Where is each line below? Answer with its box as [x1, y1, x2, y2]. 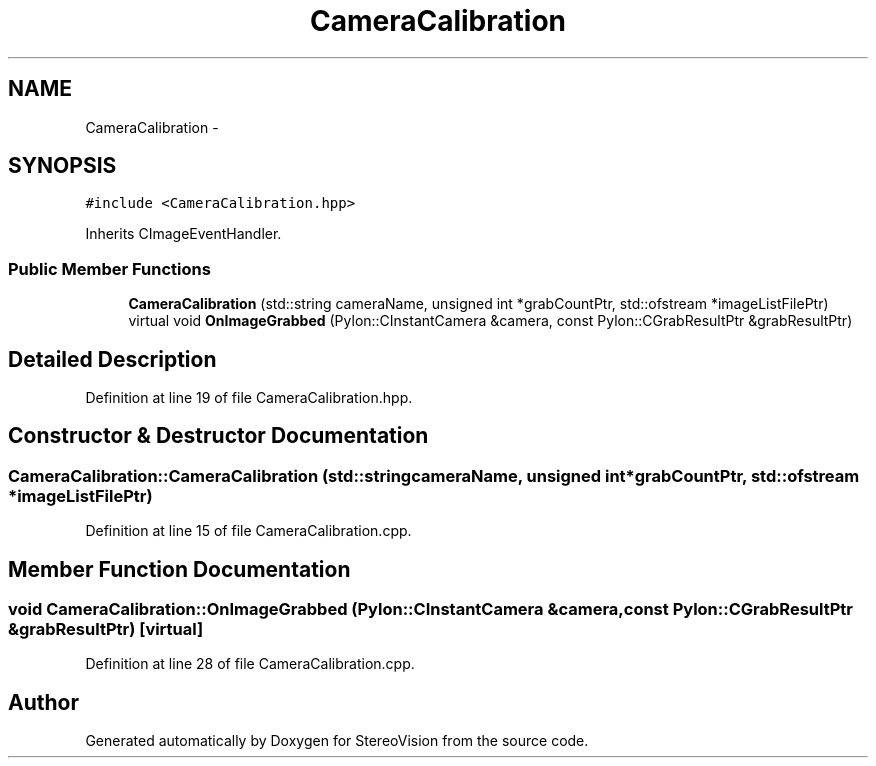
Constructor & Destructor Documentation [8, 423, 429, 449]
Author [8, 689, 79, 715]
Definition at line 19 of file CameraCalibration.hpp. [85, 389, 413, 407]
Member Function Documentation [8, 556, 351, 582]
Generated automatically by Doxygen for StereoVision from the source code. [85, 732, 589, 750]
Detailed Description [8, 346, 217, 372]
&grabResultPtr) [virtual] [8, 619, 204, 640]
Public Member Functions [8, 258, 211, 279]
